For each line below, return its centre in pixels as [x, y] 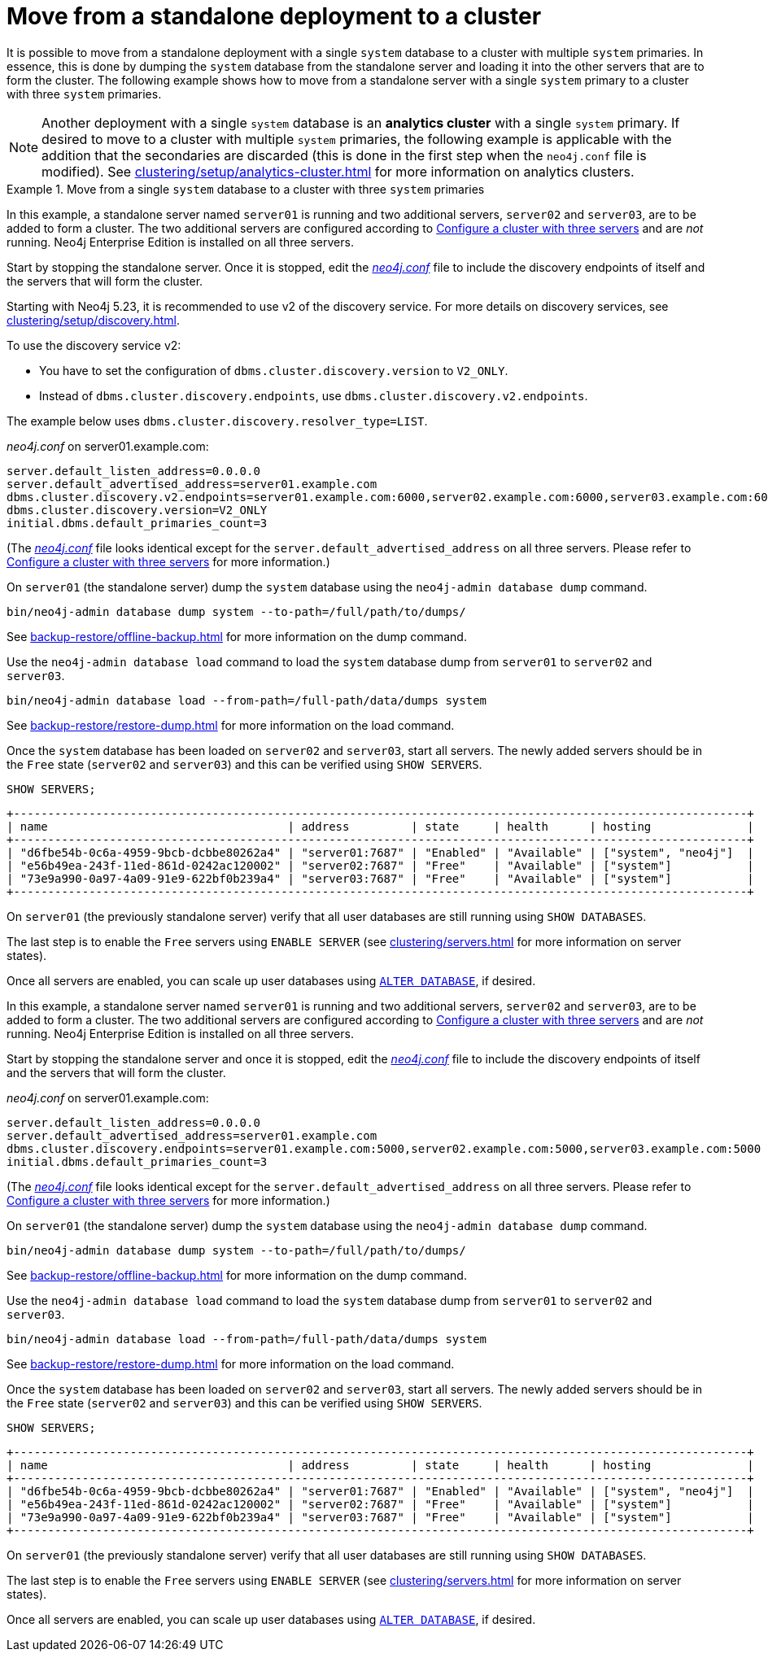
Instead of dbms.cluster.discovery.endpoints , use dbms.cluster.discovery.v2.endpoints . [314, 395]
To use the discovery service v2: [94, 345]
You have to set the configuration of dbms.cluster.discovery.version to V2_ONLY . [274, 370]
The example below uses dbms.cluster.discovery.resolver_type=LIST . [217, 421]
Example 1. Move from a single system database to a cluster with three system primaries [246, 189]
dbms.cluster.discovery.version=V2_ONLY [137, 510]
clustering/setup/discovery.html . [93, 320]
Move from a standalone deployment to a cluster [274, 16]
